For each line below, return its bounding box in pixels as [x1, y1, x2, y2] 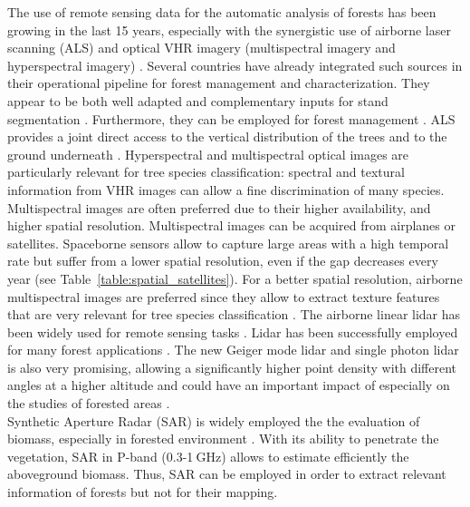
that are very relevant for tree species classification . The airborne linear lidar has [7, 305, 461, 324]
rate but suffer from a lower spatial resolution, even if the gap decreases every [7, 251, 438, 270]
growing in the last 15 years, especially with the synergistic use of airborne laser [7, 20, 451, 39]
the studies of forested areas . [7, 394, 170, 413]
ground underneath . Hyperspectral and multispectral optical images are [7, 144, 409, 163]
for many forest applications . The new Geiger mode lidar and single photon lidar [7, 340, 459, 359]
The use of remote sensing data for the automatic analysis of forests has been [7, 3, 436, 21]
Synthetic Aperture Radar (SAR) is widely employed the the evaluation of [7, 411, 420, 430]
